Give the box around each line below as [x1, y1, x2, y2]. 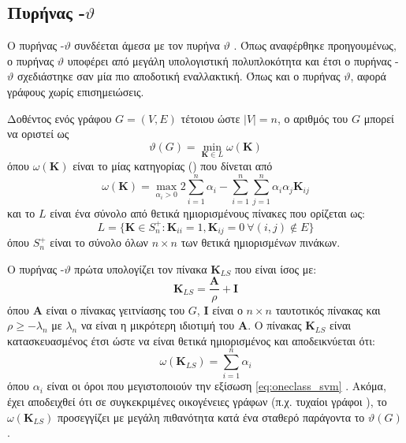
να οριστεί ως [7, 125, 69, 142]
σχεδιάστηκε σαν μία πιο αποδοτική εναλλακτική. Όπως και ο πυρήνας [17, 68, 341, 84]
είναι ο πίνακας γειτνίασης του [46, 301, 185, 318]
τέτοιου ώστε [181, 110, 240, 126]
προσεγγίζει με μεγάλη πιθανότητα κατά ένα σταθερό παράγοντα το [57, 408, 365, 425]
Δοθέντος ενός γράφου [7, 110, 112, 126]
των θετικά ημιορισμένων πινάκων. [181, 234, 341, 251]
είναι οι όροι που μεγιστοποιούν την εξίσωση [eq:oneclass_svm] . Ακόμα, [47, 378, 386, 394]
